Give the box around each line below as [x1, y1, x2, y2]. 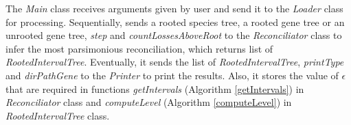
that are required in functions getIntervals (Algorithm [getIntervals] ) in [5, 81, 304, 96]
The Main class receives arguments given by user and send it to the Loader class [5, 1, 343, 15]
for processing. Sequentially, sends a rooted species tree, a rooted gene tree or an [5, 14, 345, 29]
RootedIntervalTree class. [5, 108, 110, 122]
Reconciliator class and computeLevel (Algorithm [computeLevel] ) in [5, 95, 292, 109]
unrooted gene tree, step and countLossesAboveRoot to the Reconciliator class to [5, 28, 342, 42]
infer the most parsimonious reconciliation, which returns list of [5, 41, 273, 55]
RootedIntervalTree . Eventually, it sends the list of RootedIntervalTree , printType [5, 55, 344, 69]
